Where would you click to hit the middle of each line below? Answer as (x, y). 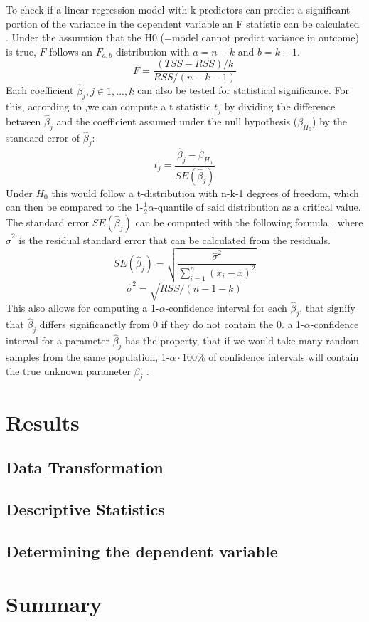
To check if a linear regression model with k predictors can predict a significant (178, 9)
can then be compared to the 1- (75, 207)
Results (43, 422)
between (23, 121)
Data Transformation (85, 467)
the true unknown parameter (68, 370)
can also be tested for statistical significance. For (243, 90)
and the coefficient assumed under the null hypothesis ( (177, 121)
